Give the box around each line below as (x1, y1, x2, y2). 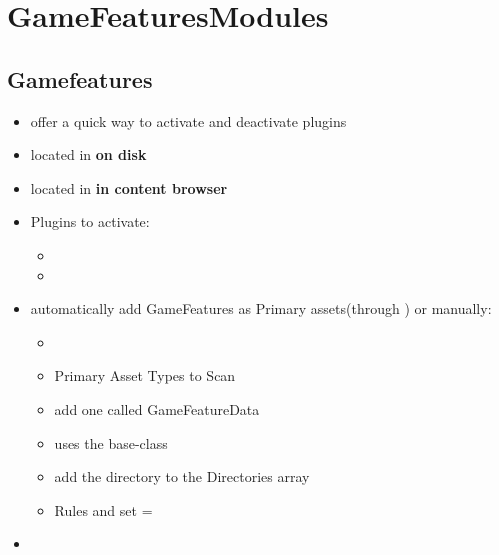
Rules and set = (54, 499, 153, 520)
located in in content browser (30, 177, 228, 198)
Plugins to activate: (30, 211, 150, 232)
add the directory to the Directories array (54, 466, 310, 487)
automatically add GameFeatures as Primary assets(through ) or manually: (30, 298, 492, 319)
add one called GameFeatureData (54, 398, 260, 419)
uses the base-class (54, 432, 168, 453)
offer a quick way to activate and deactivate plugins (30, 110, 347, 131)
